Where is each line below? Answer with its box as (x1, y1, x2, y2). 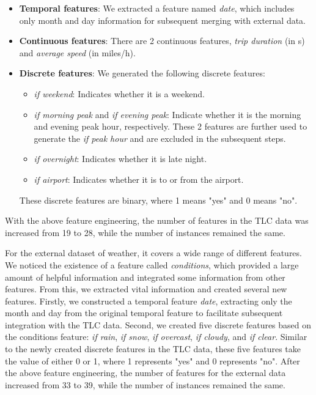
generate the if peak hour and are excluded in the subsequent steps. (34, 131, 286, 144)
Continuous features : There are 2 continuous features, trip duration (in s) (19, 34, 305, 47)
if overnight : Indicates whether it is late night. (34, 152, 207, 165)
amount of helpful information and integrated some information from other (5, 270, 285, 283)
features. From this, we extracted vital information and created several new (5, 282, 287, 295)
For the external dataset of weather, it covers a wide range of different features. (5, 246, 302, 259)
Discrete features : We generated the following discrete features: (19, 67, 265, 79)
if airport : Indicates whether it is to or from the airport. (34, 172, 244, 185)
